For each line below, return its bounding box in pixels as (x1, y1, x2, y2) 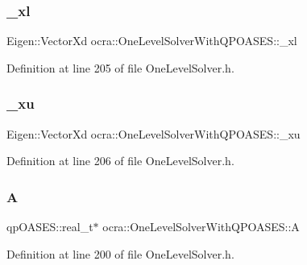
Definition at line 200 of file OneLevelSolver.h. (6, 245, 234, 262)
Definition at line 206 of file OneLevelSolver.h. (6, 152, 234, 169)
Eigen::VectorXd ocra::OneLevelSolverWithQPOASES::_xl (6, 32, 297, 49)
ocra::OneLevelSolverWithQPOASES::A (102, 218, 300, 235)
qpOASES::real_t (6, 218, 93, 235)
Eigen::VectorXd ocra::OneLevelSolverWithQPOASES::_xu (6, 125, 301, 142)
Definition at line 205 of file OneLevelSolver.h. (6, 59, 234, 76)
